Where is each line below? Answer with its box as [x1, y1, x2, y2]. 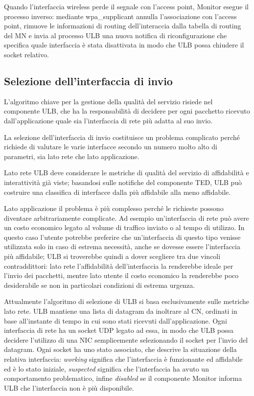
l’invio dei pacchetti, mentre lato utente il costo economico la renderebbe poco [4, 270, 239, 280]
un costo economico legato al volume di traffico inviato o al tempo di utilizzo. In [4, 222, 245, 233]
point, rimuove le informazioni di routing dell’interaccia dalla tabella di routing [4, 21, 241, 31]
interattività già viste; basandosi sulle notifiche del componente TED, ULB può [4, 177, 242, 187]
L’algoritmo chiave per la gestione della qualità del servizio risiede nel [4, 96, 213, 106]
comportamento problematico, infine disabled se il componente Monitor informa [4, 373, 242, 383]
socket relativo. [4, 49, 49, 59]
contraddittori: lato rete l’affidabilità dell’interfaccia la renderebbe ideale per [4, 260, 233, 271]
